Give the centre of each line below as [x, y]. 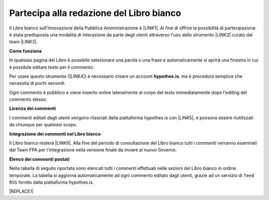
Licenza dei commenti [33, 108]
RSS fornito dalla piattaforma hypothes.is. [52, 182]
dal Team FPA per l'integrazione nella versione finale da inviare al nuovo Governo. [93, 150]
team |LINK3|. [23, 42]
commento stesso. [28, 99]
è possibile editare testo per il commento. [52, 67]
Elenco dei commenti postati [39, 159]
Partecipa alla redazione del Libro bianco [95, 13]
